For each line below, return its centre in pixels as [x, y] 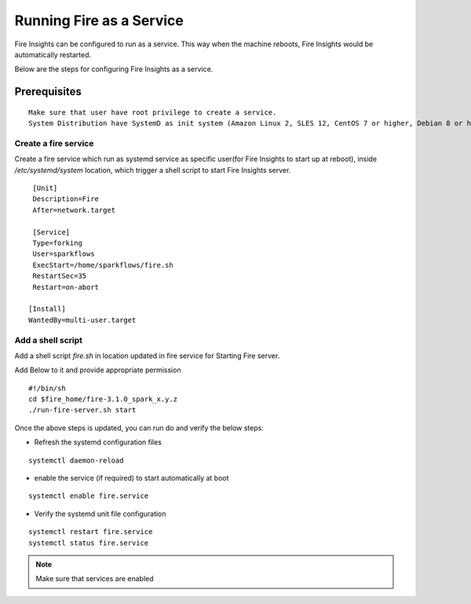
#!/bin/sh [47, 388]
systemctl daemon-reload [76, 460]
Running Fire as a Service [99, 20]
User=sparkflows [64, 254]
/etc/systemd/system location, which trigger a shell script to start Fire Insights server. [153, 170]
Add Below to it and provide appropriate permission [98, 370]
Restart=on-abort [66, 287]
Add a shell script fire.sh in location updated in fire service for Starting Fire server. [147, 355]
